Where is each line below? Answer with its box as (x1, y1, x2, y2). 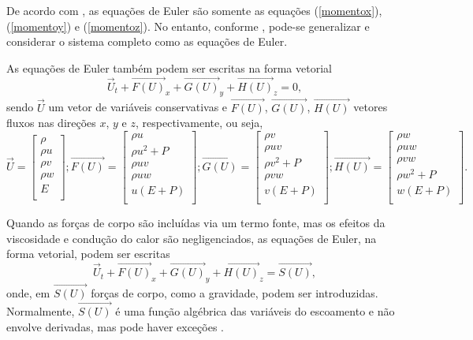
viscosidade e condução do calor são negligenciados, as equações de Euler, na (6, 230, 377, 246)
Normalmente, (6, 302, 75, 319)
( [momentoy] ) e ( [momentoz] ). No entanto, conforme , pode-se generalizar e (6, 17, 370, 34)
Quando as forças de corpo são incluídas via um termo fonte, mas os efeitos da (6, 215, 385, 231)
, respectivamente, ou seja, (136, 114, 263, 131)
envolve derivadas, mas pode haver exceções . (6, 318, 224, 334)
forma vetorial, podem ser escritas (6, 245, 170, 262)
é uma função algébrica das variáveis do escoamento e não (115, 302, 395, 319)
